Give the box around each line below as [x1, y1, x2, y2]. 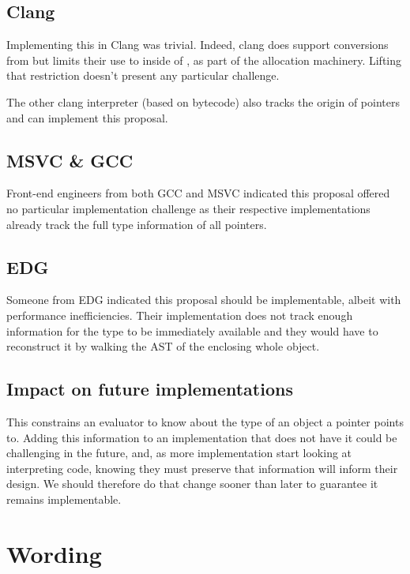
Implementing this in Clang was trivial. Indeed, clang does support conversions [6, 36, 389, 53]
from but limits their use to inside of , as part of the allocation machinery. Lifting [6, 51, 402, 68]
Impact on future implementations [6, 377, 293, 401]
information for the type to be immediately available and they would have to [6, 322, 378, 339]
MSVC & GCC [6, 148, 134, 172]
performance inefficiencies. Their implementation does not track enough [6, 306, 353, 323]
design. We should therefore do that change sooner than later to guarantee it [6, 475, 378, 492]
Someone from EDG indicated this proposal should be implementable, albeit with [6, 291, 401, 308]
